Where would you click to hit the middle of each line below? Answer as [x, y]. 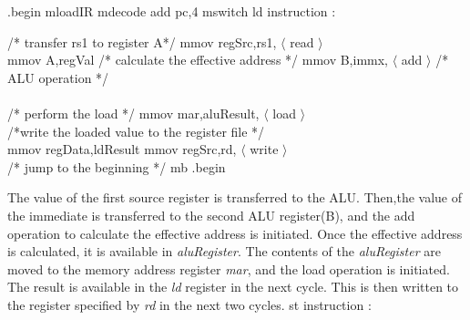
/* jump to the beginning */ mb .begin [117, 166]
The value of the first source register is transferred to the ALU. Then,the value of [235, 197]
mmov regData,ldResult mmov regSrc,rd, [122, 149]
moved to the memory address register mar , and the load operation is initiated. [229, 268]
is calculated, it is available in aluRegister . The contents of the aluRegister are [224, 251]
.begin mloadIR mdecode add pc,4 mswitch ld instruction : [172, 11]
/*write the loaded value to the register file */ [136, 131]
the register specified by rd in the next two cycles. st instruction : [189, 304]
